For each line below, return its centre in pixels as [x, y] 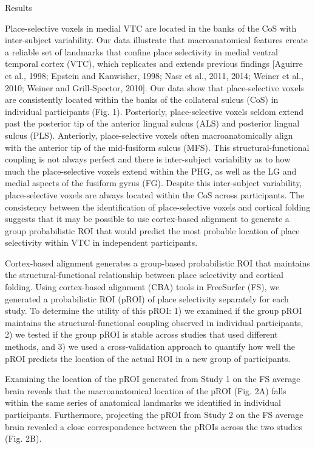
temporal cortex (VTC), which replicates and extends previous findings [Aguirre [154, 64]
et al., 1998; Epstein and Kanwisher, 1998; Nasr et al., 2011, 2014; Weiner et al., [154, 75]
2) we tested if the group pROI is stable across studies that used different [141, 334]
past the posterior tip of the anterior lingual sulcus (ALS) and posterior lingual [152, 123]
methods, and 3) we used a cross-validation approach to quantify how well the [150, 346]
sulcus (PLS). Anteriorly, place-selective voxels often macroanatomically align [149, 135]
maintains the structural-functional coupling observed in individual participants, [154, 322]
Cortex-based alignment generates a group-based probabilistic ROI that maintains [157, 263]
